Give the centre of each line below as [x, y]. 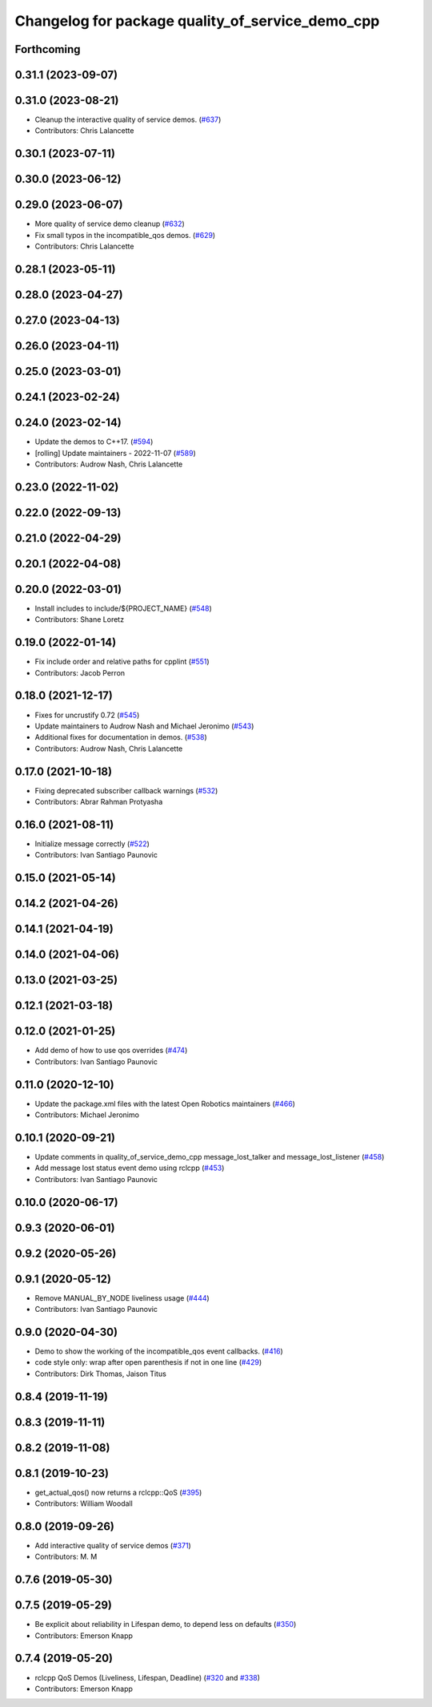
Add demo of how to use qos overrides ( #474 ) [111, 1051]
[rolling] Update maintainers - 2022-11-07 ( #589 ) [115, 453]
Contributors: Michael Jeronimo [87, 1115]
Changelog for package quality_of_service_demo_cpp [197, 21]
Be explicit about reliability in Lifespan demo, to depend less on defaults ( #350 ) [166, 1624]
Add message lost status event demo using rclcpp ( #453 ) [130, 1168]
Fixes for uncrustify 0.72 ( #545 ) [87, 715]
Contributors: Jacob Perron [80, 672]
